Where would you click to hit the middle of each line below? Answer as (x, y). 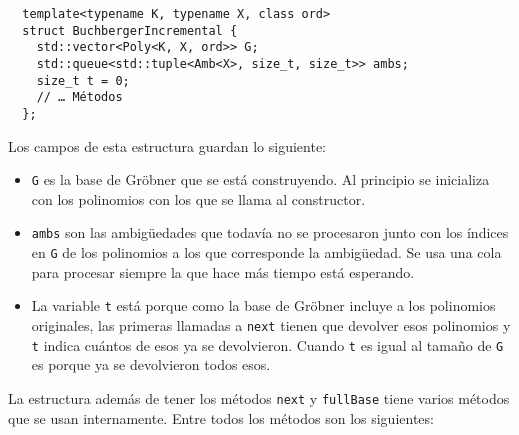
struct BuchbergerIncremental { (130, 30)
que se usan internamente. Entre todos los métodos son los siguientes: (221, 417)
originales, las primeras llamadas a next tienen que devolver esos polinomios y (271, 325)
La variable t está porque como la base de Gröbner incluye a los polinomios (263, 305)
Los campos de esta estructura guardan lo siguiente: (167, 145)
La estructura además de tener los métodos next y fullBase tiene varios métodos (259, 397)
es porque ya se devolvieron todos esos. (151, 364)
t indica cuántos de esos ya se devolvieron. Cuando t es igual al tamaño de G (267, 344)
